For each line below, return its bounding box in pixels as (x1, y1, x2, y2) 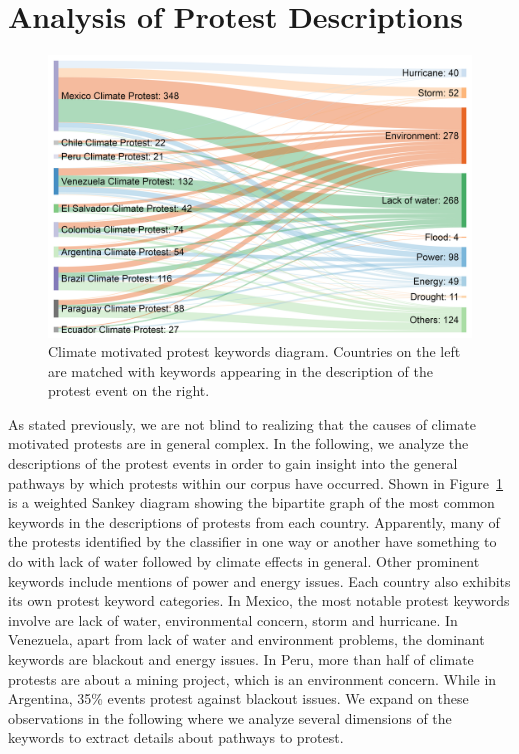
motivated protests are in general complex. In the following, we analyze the (8, 433, 469, 454)
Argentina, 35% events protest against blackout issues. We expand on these (8, 688, 469, 709)
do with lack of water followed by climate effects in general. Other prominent (8, 551, 480, 572)
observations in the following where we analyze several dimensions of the (8, 707, 452, 728)
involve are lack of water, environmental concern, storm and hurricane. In (8, 609, 458, 630)
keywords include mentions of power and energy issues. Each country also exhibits (8, 570, 511, 591)
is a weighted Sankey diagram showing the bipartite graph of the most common (8, 492, 495, 513)
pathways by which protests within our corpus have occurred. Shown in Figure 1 (8, 472, 504, 493)
